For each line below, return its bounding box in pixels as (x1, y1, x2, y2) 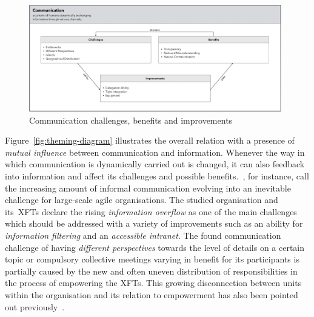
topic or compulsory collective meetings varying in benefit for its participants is (5, 253, 299, 265)
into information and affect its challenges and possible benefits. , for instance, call (5, 170, 309, 182)
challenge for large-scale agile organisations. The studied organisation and (5, 193, 278, 206)
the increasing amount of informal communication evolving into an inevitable (5, 181, 291, 194)
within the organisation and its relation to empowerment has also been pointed (5, 289, 298, 301)
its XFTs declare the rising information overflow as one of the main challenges (5, 205, 297, 218)
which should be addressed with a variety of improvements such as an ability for (5, 217, 303, 230)
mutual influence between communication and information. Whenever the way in (5, 145, 305, 158)
